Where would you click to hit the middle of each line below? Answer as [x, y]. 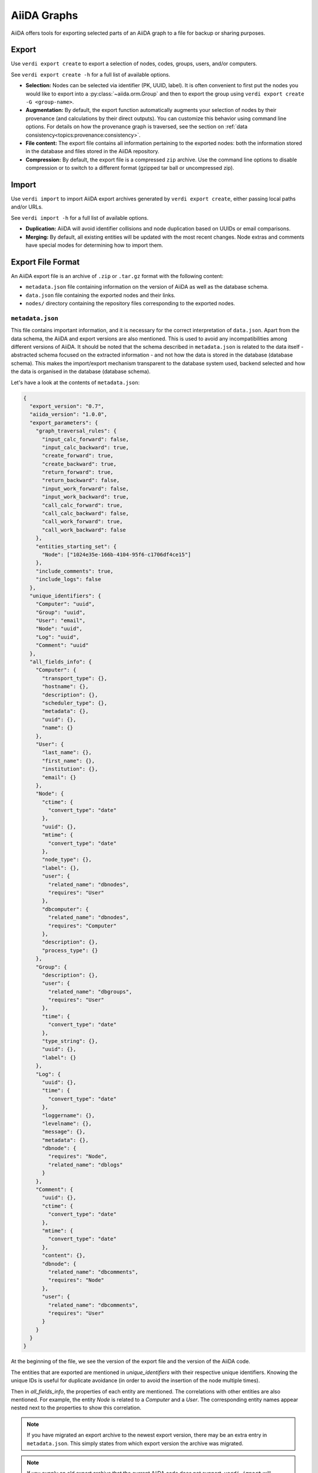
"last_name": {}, [67, 752]
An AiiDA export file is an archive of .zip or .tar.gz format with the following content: [117, 276]
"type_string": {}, [70, 1041]
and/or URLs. [27, 207]
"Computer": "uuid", [65, 604]
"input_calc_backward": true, [86, 447]
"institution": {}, [70, 769]
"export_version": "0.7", [67, 406]
